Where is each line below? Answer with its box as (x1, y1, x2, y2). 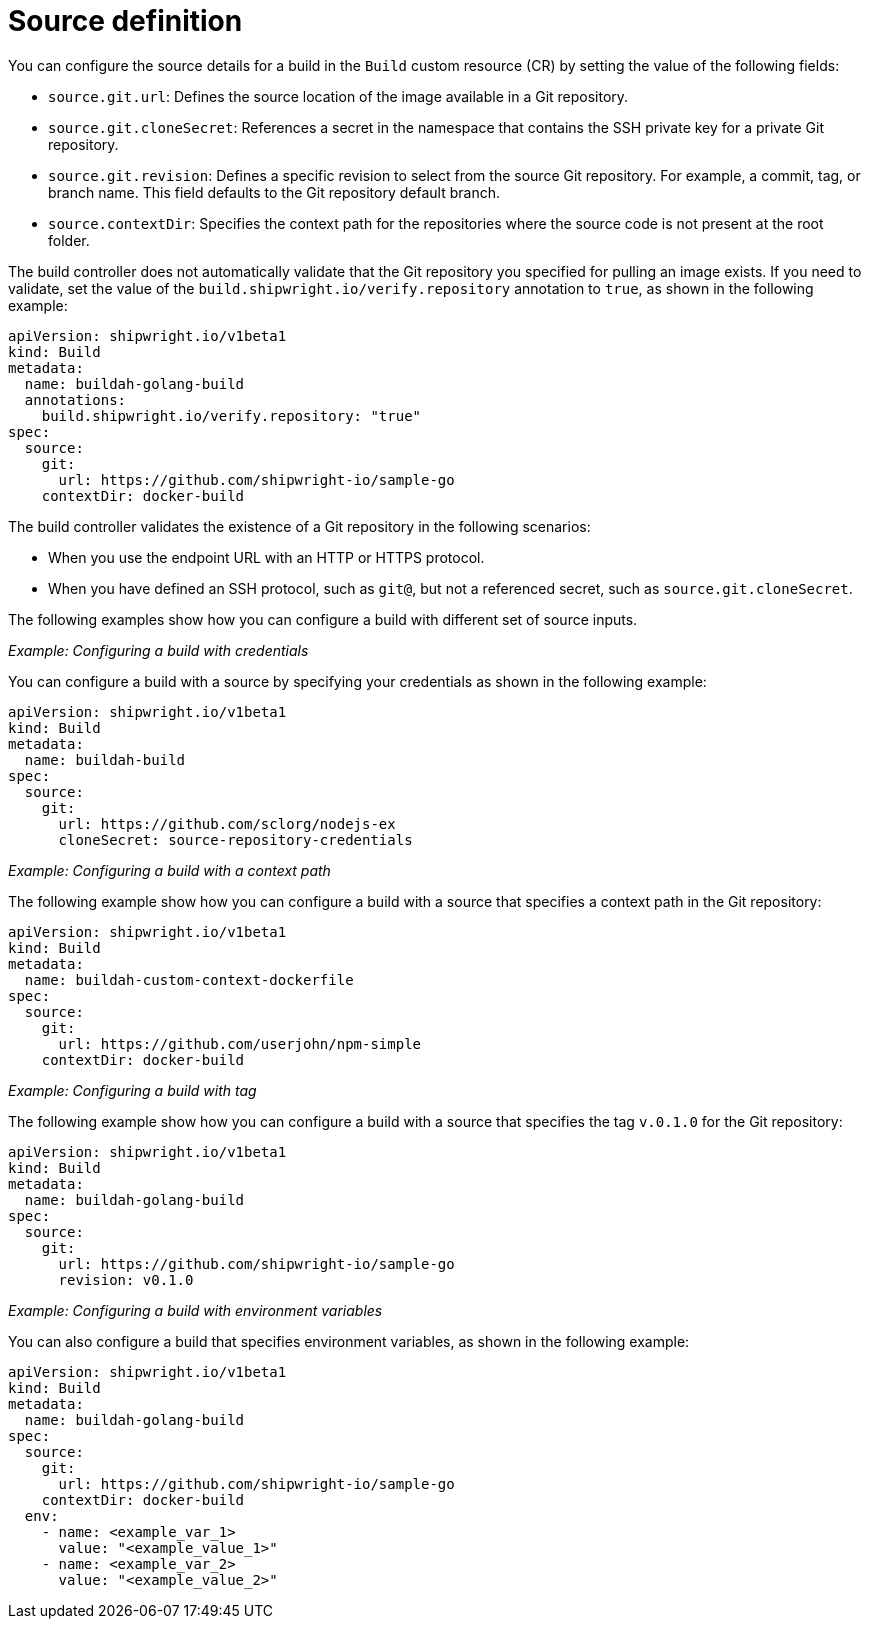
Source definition (8, 4, 243, 38)
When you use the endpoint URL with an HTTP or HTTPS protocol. (48, 548, 485, 566)
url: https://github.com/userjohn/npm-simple (58, 1035, 422, 1052)
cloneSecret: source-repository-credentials (58, 831, 413, 848)
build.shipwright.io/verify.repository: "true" (41, 407, 422, 424)
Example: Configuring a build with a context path (8, 861, 331, 879)
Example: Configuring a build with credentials (8, 641, 309, 659)
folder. (48, 231, 90, 249)
